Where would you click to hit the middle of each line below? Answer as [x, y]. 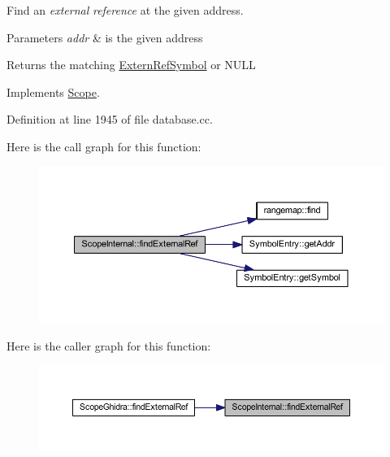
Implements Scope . [53, 91]
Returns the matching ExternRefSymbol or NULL [131, 65]
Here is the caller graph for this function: [109, 345]
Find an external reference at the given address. [125, 10]
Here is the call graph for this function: [104, 146]
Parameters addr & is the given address [105, 37]
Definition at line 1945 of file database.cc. [110, 119]
